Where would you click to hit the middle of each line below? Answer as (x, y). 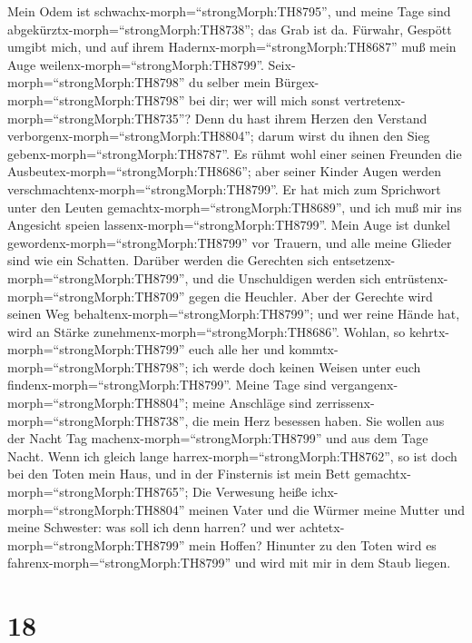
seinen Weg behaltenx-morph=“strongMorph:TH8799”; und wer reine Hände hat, (234, 314)
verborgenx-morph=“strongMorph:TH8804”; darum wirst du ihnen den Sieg (219, 136)
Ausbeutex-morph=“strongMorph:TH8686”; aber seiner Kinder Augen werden (225, 171)
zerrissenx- (345, 403)
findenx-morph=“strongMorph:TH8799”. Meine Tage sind (167, 385)
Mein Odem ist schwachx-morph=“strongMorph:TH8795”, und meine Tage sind (229, 11)
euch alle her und (237, 349)
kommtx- (314, 349)
